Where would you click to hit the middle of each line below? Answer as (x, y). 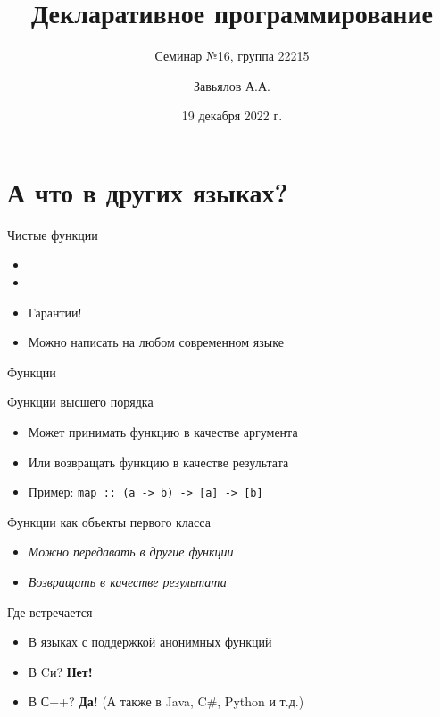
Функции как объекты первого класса (109, 521)
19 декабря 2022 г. (232, 115)
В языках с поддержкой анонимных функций (150, 642)
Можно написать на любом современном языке (156, 342)
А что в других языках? (148, 191)
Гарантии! (55, 312)
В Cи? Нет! (60, 671)
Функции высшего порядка (80, 402)
